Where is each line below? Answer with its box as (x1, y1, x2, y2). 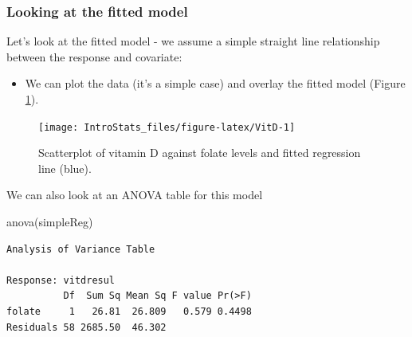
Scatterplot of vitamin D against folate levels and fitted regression (38, 144, 361, 161)
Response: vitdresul (6, 274, 116, 286)
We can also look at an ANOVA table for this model (6, 186, 263, 203)
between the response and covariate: (6, 48, 182, 65)
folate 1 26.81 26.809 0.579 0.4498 (6, 306, 252, 317)
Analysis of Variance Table (6, 243, 155, 255)
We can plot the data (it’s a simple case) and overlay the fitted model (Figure (25, 75, 406, 92)
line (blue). (38, 159, 92, 176)
